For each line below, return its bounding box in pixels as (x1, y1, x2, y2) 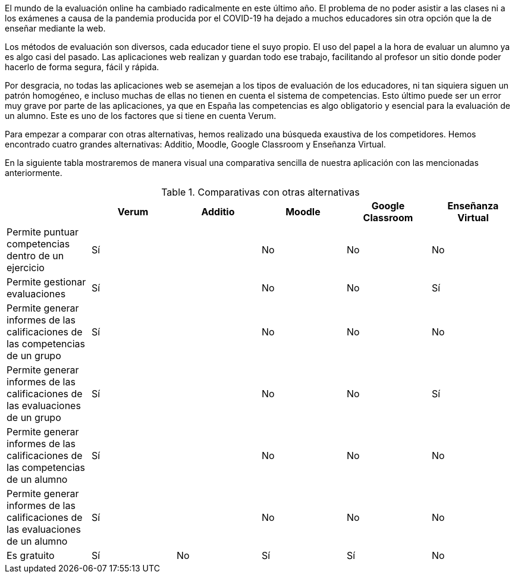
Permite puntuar (7, 226, 78, 238)
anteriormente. (5, 168, 62, 178)
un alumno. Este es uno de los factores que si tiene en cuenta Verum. (5, 111, 277, 121)
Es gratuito (7, 549, 55, 561)
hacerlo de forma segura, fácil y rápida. (5, 62, 159, 72)
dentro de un (7, 250, 64, 262)
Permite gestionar (7, 276, 86, 288)
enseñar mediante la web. (5, 23, 106, 33)
